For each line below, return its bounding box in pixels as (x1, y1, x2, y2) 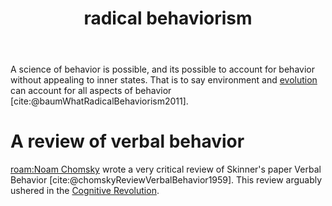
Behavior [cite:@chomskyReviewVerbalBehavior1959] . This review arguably (10, 174, 323, 186)
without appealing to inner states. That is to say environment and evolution (10, 74, 318, 86)
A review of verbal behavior (10, 130, 245, 153)
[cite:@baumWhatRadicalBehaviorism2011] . (10, 95, 189, 107)
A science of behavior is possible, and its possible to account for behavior (10, 63, 315, 76)
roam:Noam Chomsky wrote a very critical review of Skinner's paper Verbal (10, 163, 322, 176)
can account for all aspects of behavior (10, 85, 172, 97)
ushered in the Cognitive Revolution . (10, 185, 160, 197)
